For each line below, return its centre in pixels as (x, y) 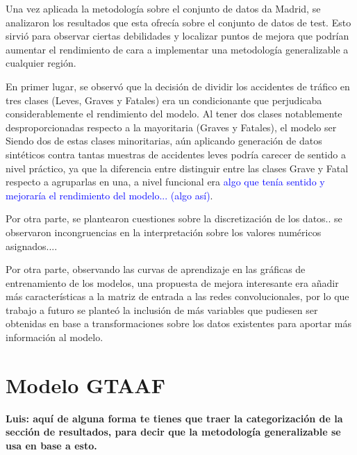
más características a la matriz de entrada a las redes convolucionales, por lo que (177, 296)
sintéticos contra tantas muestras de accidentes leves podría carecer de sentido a (176, 154)
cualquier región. (41, 63)
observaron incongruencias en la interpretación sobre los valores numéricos (164, 232)
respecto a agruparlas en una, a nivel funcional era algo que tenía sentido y (165, 182)
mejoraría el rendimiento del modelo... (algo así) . (109, 195)
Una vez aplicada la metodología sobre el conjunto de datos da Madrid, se (163, 8)
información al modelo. (55, 337)
